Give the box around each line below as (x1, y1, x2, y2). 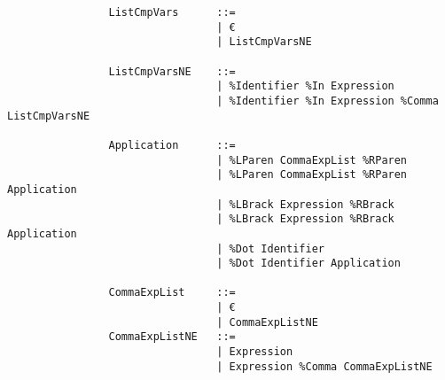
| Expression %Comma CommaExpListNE (216, 360, 433, 373)
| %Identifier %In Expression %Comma (216, 94, 439, 107)
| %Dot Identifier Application (216, 257, 401, 270)
